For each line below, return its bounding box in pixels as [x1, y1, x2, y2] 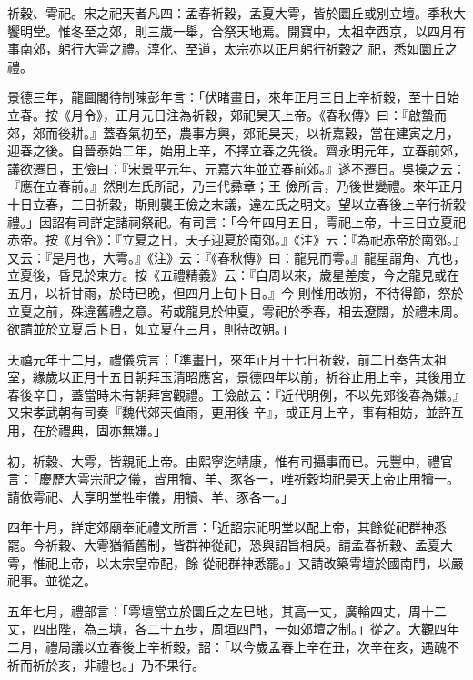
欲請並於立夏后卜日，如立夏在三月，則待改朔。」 [7, 319, 294, 338]
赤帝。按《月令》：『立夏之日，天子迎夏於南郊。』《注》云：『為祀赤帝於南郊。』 [7, 230, 466, 249]
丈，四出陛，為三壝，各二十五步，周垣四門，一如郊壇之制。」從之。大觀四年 [7, 619, 459, 638]
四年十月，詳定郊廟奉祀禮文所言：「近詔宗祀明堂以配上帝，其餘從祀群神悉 [7, 517, 447, 536]
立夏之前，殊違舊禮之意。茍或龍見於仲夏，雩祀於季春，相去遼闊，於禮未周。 [7, 301, 466, 320]
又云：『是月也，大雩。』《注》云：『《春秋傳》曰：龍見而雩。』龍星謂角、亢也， [7, 247, 466, 266]
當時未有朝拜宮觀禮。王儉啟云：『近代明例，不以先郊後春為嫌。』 [83, 385, 466, 404]
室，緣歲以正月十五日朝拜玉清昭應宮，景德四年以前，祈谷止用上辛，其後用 [7, 367, 453, 386]
